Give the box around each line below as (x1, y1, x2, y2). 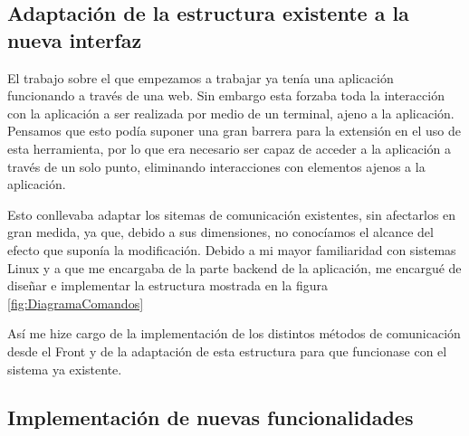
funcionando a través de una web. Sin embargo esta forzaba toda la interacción (7, 86, 445, 105)
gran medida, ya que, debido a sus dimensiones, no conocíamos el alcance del (7, 223, 434, 242)
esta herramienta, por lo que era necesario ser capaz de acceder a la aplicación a (7, 138, 452, 157)
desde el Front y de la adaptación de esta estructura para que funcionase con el (7, 341, 447, 360)
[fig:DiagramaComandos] (7, 293, 144, 312)
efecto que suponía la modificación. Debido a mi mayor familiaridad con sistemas (7, 240, 456, 259)
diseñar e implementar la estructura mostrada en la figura (7, 276, 328, 295)
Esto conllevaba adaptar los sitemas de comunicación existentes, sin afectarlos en (7, 204, 456, 223)
